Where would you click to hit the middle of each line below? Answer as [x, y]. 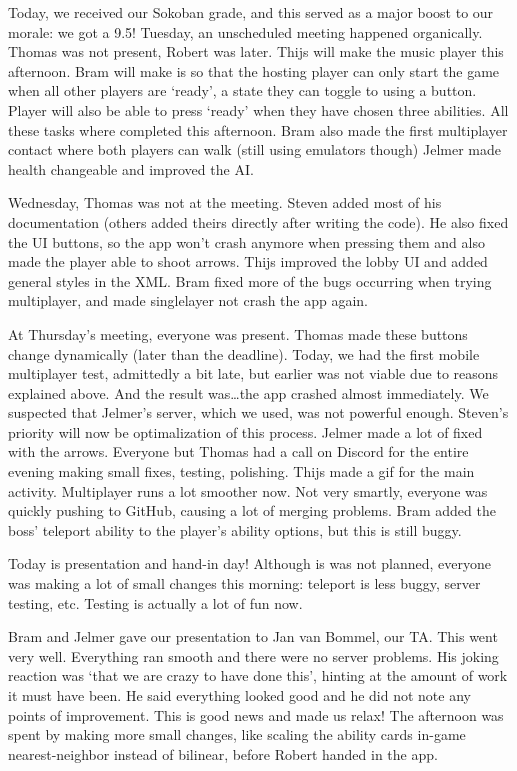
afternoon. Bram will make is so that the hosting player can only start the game [254, 70]
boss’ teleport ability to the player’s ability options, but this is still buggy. [235, 529]
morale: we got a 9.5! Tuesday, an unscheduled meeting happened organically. [245, 31]
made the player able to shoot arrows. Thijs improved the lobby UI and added [248, 261]
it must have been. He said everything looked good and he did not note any [239, 695]
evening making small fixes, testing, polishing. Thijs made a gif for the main [241, 471]
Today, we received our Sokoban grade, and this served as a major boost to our [251, 12]
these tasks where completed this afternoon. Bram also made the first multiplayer [258, 129]
